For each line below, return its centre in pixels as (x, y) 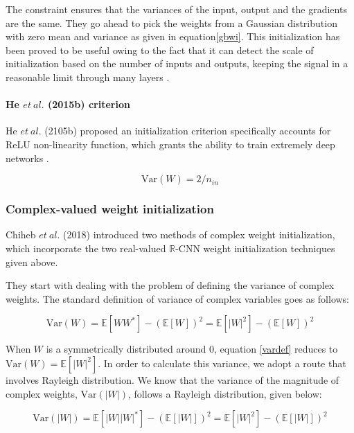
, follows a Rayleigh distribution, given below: (225, 393)
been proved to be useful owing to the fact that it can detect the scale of (160, 50)
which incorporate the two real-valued (86, 248)
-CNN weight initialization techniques (255, 248)
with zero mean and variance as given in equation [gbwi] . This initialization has (173, 36)
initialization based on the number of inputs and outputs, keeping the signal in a (177, 63)
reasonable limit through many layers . (88, 77)
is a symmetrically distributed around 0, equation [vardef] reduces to (192, 349)
